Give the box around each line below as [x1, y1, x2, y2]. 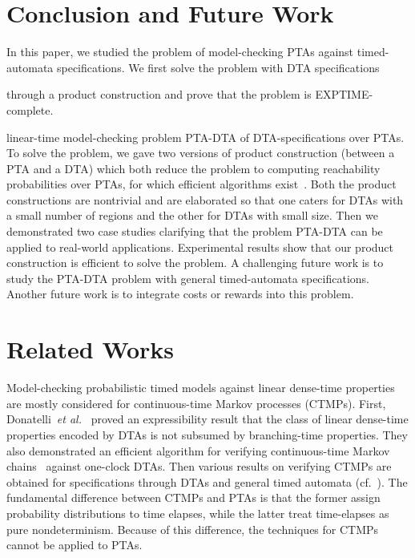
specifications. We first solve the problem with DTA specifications [56, 59, 380, 75]
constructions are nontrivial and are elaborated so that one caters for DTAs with [6, 191, 404, 208]
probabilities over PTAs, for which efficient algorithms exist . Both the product [6, 176, 397, 192]
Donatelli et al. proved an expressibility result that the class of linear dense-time [6, 410, 409, 427]
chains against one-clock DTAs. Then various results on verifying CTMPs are [6, 458, 392, 475]
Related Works [6, 333, 175, 366]
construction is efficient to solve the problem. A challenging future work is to [6, 254, 384, 271]
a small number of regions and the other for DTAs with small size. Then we [6, 207, 378, 224]
